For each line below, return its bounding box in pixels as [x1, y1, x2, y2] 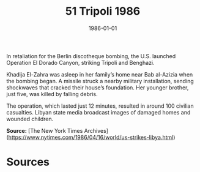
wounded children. [6, 115, 54, 122]
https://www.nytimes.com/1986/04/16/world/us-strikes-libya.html [8, 133, 174, 141]
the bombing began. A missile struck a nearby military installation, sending [6, 77, 194, 84]
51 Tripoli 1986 [65, 4, 141, 18]
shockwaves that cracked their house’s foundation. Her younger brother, [6, 84, 189, 91]
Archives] [84, 127, 109, 134]
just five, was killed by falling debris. [6, 90, 98, 97]
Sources [6, 155, 50, 169]
